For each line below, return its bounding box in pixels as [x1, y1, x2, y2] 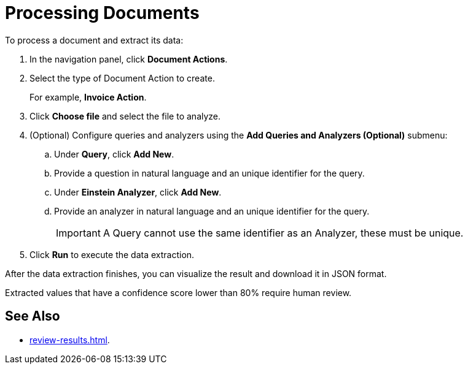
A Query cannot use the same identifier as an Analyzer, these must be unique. [103, 226, 464, 239]
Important [56, 226, 101, 239]
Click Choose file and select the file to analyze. [29, 110, 221, 121]
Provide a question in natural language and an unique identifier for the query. [54, 167, 365, 178]
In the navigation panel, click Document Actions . [29, 53, 228, 64]
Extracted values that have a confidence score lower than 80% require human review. [5, 287, 352, 298]
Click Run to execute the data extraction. [29, 249, 195, 260]
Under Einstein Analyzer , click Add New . [54, 186, 222, 197]
